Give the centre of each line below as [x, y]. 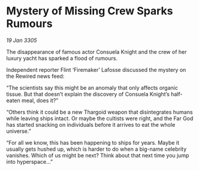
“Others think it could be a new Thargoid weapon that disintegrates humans [99, 112]
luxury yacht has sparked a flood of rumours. [62, 58]
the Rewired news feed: [35, 76]
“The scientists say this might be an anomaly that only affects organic [92, 87]
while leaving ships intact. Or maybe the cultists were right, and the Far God [100, 118]
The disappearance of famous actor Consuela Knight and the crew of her [97, 51]
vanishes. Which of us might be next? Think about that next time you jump [98, 155]
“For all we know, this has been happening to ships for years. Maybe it [93, 142]
